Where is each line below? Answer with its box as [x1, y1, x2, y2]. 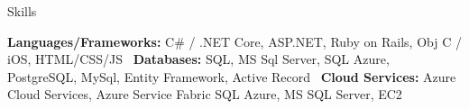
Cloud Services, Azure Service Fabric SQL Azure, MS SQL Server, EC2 [7, 85, 402, 104]
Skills [7, 2, 37, 20]
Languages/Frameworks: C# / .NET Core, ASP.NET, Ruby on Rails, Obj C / [7, 32, 462, 50]
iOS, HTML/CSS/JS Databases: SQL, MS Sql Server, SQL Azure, [7, 50, 390, 68]
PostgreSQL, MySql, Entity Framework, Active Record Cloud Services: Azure [7, 67, 456, 86]
